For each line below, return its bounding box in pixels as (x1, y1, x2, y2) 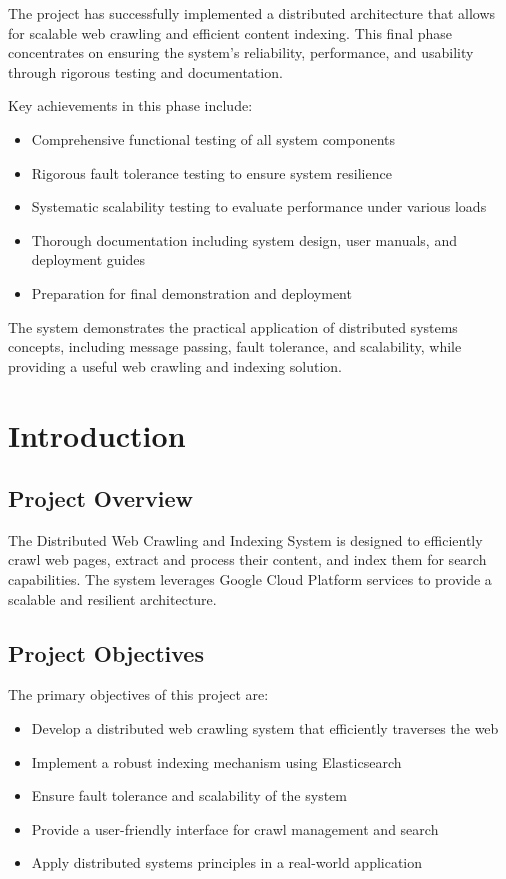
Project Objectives (8, 637, 204, 668)
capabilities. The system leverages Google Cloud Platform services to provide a (8, 569, 492, 590)
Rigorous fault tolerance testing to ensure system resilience (31, 162, 392, 183)
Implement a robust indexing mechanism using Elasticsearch (31, 751, 402, 772)
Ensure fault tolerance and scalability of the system (31, 785, 347, 806)
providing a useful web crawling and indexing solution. (8, 355, 342, 376)
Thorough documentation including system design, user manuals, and (31, 229, 457, 250)
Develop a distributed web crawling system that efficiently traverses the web (31, 718, 499, 739)
